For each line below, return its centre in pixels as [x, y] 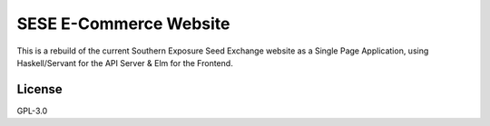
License [39, 89]
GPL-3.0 [32, 111]
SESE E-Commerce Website [123, 24]
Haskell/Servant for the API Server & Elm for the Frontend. [125, 63]
